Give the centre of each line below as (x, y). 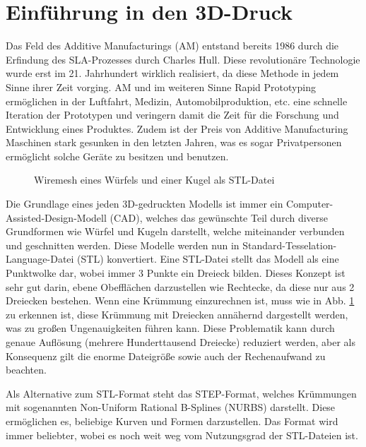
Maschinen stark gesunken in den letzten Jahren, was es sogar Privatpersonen (174, 142)
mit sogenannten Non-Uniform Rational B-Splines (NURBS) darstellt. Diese (171, 407)
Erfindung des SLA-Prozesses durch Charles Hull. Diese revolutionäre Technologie (183, 59)
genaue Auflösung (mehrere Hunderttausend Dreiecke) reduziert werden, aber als (181, 342)
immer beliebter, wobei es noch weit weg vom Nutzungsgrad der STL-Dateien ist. (182, 435)
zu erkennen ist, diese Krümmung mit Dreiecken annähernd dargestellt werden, (177, 314)
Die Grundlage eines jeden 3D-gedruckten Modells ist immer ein (144, 204)
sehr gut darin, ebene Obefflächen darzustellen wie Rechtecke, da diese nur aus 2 (180, 286)
